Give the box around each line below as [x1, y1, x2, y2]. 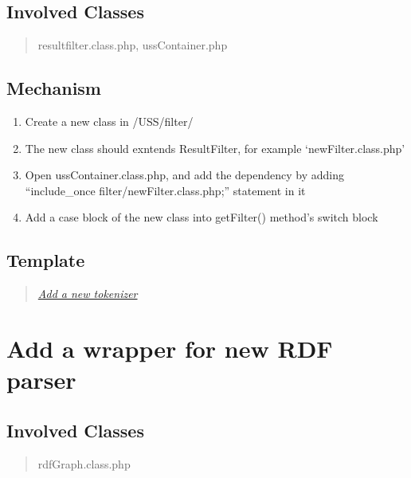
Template [6, 248, 85, 272]
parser [6, 363, 76, 396]
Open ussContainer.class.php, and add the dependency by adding [25, 167, 344, 183]
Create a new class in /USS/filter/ [25, 113, 194, 129]
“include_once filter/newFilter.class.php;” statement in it [25, 182, 306, 198]
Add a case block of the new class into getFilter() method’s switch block [25, 209, 378, 225]
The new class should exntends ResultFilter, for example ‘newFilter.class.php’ [25, 139, 405, 156]
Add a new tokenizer [37, 285, 138, 302]
